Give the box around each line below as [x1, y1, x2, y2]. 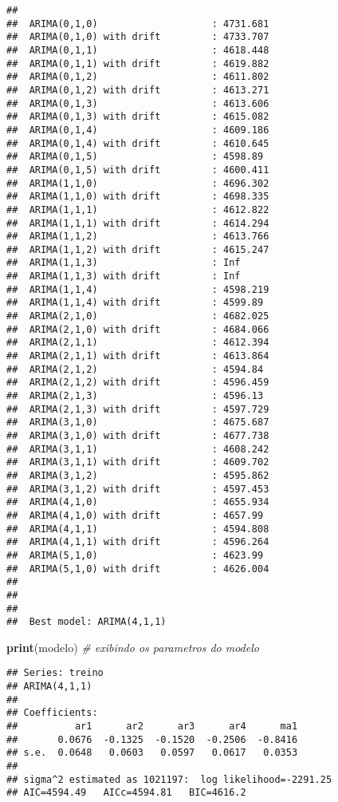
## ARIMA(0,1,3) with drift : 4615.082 [6, 111, 269, 123]
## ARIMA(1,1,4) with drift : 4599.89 [6, 297, 264, 309]
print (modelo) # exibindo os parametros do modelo [6, 638, 259, 655]
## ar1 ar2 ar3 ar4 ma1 [6, 721, 298, 733]
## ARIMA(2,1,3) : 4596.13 [6, 390, 264, 402]
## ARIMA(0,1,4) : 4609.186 [6, 124, 269, 136]
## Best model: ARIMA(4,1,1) [6, 616, 167, 628]
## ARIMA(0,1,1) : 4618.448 [6, 44, 269, 56]
